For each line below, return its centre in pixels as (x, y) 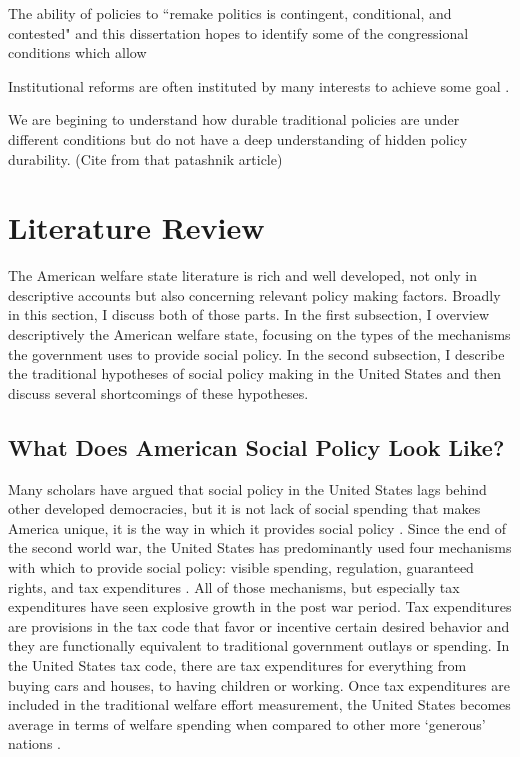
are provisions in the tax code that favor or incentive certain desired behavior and (259, 625)
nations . (34, 743)
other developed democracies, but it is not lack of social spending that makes (244, 508)
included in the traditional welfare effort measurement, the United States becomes (259, 704)
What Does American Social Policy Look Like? (256, 446)
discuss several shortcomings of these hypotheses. (158, 392)
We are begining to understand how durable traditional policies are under (234, 119)
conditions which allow (77, 52)
